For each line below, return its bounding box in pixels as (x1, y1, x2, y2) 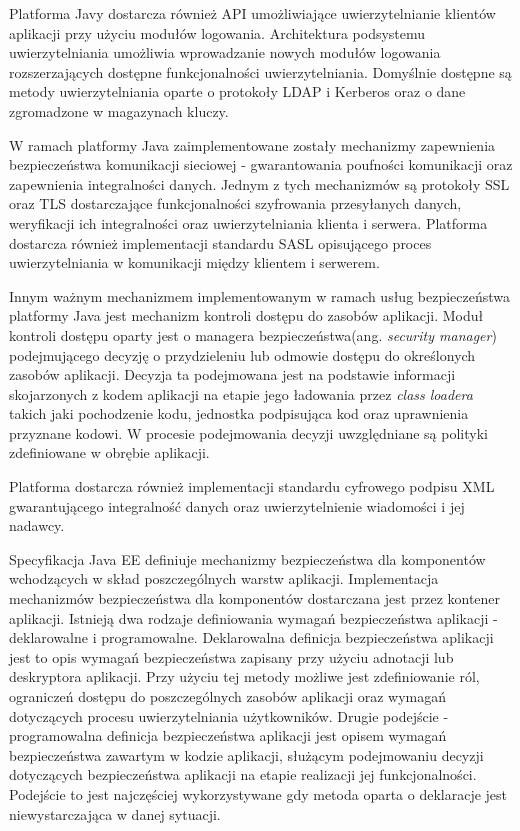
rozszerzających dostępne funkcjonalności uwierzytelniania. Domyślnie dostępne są (9, 61, 512, 82)
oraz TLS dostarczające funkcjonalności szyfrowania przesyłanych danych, (9, 193, 462, 214)
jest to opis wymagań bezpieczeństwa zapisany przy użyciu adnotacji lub (9, 646, 454, 667)
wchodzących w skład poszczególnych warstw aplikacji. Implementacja (9, 568, 439, 589)
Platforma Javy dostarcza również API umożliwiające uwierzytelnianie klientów (9, 3, 496, 23)
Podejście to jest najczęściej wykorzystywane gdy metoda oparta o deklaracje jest (9, 783, 508, 804)
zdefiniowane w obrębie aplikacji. (9, 442, 210, 463)
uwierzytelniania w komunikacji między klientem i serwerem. (9, 252, 380, 273)
